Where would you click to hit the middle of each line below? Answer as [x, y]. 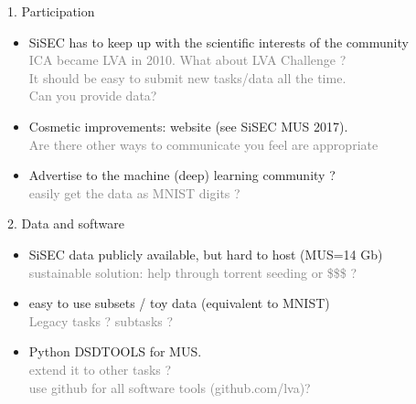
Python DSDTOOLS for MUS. [115, 351]
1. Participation [51, 11]
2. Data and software [66, 223]
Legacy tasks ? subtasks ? [101, 320]
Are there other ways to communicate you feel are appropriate [203, 144]
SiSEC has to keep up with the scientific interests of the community [219, 42]
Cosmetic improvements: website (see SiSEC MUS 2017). [188, 126]
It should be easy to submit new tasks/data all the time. [187, 77]
